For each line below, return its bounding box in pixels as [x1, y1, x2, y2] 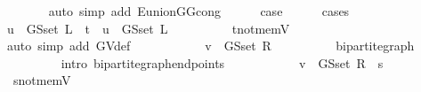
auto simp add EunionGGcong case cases [48, 2, 350, 19]
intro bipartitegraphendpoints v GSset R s [61, 53, 384, 72]
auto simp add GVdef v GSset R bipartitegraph [6, 36, 415, 55]
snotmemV [12, 71, 71, 89]
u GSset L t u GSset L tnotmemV [6, 19, 290, 37]
